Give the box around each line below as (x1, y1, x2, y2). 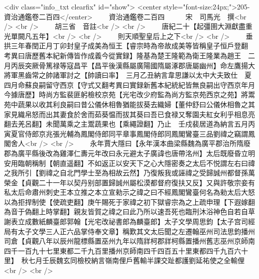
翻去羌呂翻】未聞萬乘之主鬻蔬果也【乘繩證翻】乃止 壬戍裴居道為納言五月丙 (4, 119, 255, 129)
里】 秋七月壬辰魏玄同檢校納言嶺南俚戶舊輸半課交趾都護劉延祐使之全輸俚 (4, 255, 245, 266)
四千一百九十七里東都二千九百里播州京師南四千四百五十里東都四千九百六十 (4, 245, 248, 256)
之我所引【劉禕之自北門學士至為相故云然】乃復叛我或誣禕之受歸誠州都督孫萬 (4, 167, 255, 178)
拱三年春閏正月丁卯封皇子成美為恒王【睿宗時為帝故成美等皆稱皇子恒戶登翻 (4, 40, 248, 51)
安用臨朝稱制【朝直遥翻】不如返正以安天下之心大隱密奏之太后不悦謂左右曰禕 (4, 157, 255, 168)
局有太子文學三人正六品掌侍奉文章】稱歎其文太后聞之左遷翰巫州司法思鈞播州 (4, 226, 255, 236)
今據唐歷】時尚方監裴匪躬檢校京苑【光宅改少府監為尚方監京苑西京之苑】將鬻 (4, 89, 255, 100)
